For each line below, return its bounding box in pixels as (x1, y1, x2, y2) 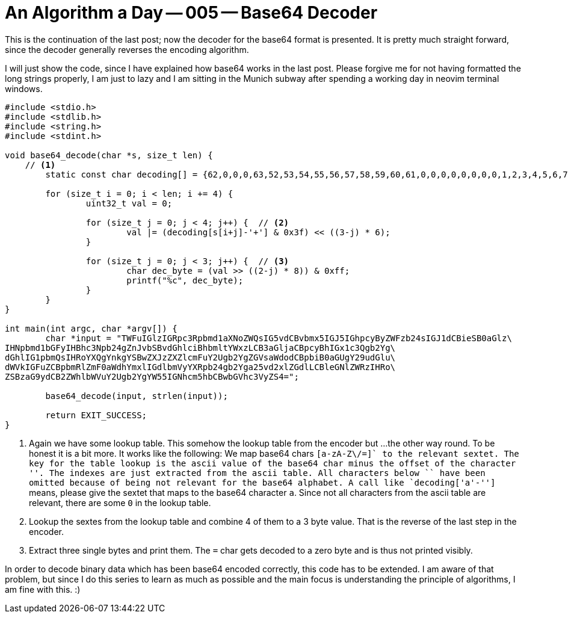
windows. (5, 83, 43, 94)
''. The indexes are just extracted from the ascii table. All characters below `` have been (29, 468, 486, 478)
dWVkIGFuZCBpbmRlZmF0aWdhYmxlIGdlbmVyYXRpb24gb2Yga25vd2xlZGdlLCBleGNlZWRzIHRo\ (5, 362, 396, 372)
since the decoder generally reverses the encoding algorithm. (5, 44, 249, 55)
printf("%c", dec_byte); (126, 275, 244, 285)
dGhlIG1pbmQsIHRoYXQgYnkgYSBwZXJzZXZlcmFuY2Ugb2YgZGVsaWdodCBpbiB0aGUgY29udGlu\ (5, 352, 396, 362)
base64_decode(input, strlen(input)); (45, 391, 228, 401)
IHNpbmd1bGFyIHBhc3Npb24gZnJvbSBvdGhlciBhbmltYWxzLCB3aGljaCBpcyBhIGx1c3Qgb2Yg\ (5, 342, 396, 353)
